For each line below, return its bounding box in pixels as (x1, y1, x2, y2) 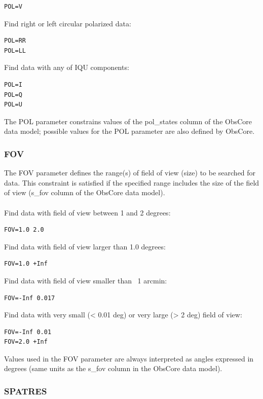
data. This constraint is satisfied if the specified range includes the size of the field (4, 177, 259, 188)
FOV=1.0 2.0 (4, 226, 44, 234)
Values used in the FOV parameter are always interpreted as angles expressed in (4, 353, 254, 364)
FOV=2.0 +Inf (4, 338, 48, 346)
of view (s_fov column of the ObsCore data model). (4, 187, 165, 198)
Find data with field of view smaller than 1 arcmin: (4, 275, 167, 285)
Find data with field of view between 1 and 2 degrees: (4, 207, 171, 217)
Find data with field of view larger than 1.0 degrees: (4, 241, 166, 251)
